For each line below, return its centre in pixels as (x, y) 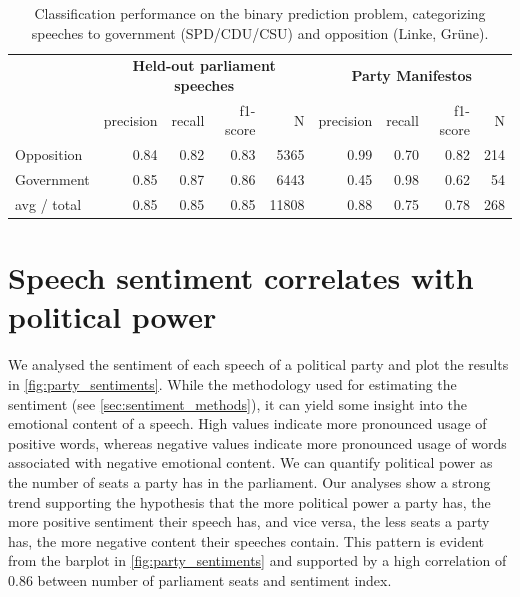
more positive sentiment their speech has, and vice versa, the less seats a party (249, 521)
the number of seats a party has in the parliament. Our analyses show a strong (249, 481)
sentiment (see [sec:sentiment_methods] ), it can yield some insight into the (237, 403)
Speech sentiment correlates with (241, 277)
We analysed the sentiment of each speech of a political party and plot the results (258, 364)
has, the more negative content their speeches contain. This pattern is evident (246, 540)
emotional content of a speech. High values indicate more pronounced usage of (247, 423)
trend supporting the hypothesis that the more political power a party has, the (249, 501)
